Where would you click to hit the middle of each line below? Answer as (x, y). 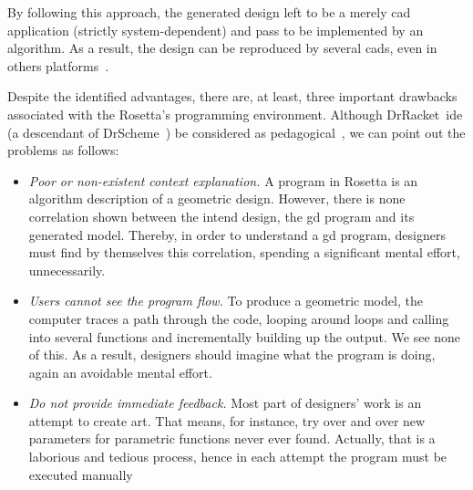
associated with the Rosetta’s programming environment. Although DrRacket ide (235, 114)
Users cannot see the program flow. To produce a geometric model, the (226, 301)
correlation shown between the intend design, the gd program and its (221, 216)
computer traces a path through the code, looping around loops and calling (239, 318)
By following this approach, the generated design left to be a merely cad (209, 12)
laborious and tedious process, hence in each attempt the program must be (238, 457)
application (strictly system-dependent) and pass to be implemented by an (216, 30)
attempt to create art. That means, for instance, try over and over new (227, 420)
